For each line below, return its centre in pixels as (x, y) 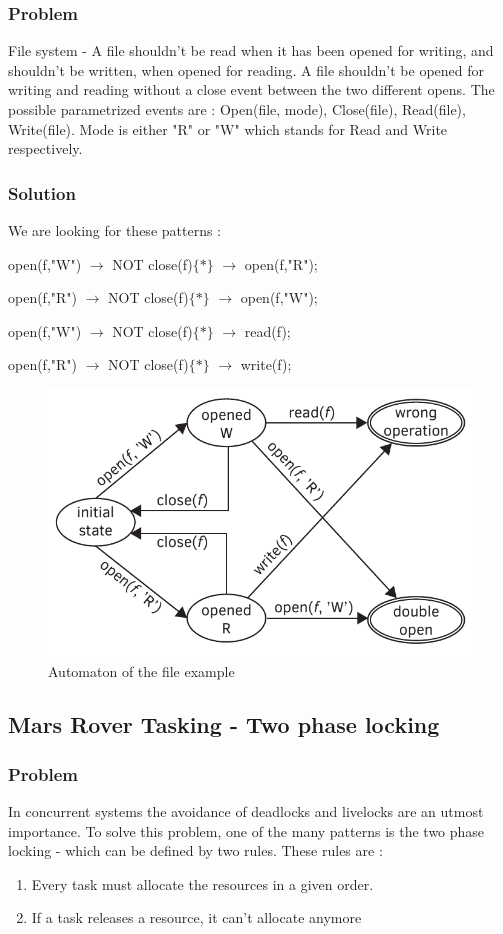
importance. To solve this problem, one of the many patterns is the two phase (246, 830)
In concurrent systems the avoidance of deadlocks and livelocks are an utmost (246, 811)
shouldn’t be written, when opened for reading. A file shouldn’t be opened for (246, 69)
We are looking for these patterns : (114, 230)
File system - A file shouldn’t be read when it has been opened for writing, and (251, 50)
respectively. (45, 148)
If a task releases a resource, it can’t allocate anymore (196, 917)
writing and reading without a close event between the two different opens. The (251, 89)
